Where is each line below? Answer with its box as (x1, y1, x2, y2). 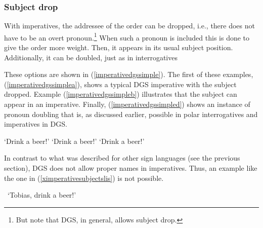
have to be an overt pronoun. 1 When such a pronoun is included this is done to (4, 30, 250, 43)
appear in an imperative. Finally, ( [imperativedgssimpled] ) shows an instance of (4, 99, 250, 109)
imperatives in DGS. (4, 119, 67, 129)
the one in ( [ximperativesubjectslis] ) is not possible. (4, 172, 164, 183)
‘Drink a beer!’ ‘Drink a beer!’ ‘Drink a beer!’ (4, 135, 145, 146)
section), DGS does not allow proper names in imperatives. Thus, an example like (4, 163, 257, 173)
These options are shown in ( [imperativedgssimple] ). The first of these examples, (4, 69, 253, 80)
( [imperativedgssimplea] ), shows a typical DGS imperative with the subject (4, 79, 237, 89)
